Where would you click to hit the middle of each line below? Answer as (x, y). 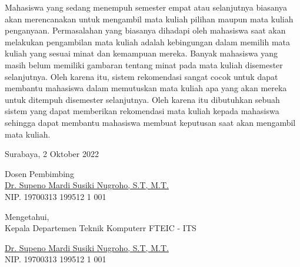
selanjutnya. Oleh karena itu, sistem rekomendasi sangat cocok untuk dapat (141, 76)
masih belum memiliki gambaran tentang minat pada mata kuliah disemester (144, 64)
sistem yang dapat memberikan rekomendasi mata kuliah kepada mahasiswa (142, 111)
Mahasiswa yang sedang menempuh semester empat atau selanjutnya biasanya (146, 7)
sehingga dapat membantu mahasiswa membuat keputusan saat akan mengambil (150, 122)
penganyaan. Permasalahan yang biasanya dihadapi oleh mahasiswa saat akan (145, 30)
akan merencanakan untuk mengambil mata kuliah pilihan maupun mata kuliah (149, 19)
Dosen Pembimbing (39, 173)
